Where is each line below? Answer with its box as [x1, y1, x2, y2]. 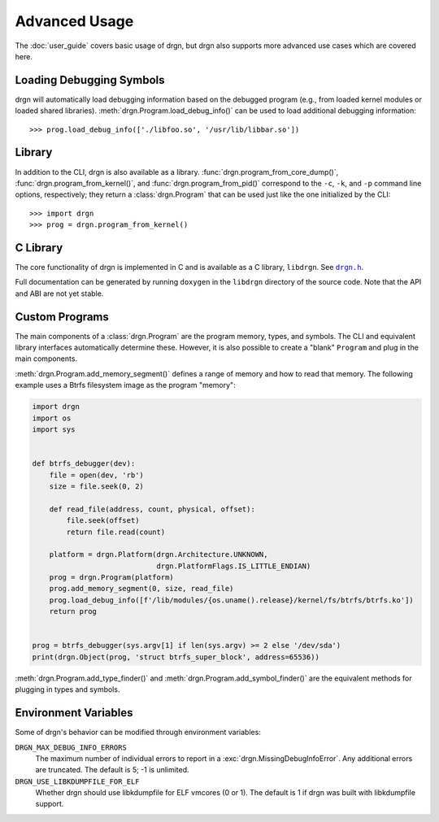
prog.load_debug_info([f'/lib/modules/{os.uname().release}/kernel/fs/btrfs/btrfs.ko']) [49, 595, 414, 605]
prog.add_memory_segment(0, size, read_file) [49, 584, 234, 594]
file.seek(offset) [66, 516, 140, 525]
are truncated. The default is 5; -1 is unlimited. [35, 765, 190, 775]
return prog [49, 607, 98, 616]
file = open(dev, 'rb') [49, 470, 144, 480]
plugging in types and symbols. [15, 685, 120, 694]
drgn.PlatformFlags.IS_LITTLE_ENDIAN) [156, 561, 311, 571]
